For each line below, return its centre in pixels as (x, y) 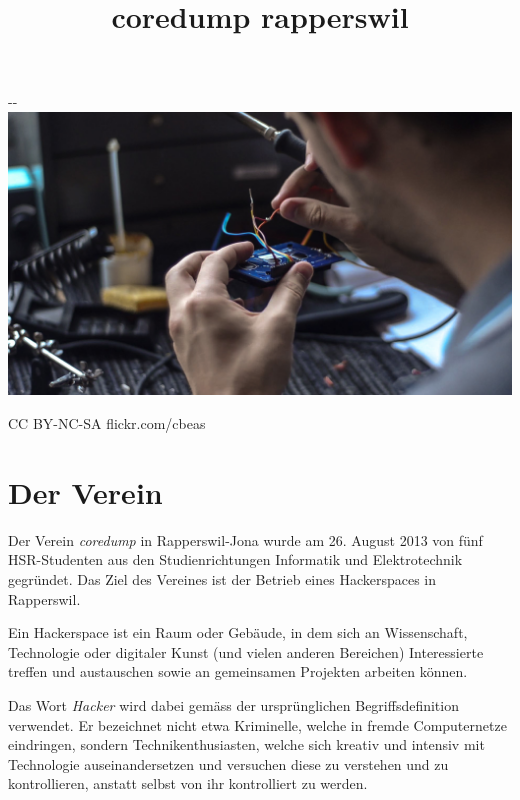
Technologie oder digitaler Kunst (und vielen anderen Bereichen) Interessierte (246, 651)
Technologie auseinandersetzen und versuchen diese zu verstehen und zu (228, 763)
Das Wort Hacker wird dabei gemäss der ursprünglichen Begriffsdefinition (233, 704)
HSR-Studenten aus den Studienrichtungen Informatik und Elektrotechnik (235, 559)
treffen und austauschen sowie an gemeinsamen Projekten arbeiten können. (238, 671)
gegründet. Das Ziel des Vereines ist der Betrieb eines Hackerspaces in (222, 578)
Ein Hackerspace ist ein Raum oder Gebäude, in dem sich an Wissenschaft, (238, 632)
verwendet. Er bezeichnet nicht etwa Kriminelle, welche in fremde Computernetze (257, 724)
